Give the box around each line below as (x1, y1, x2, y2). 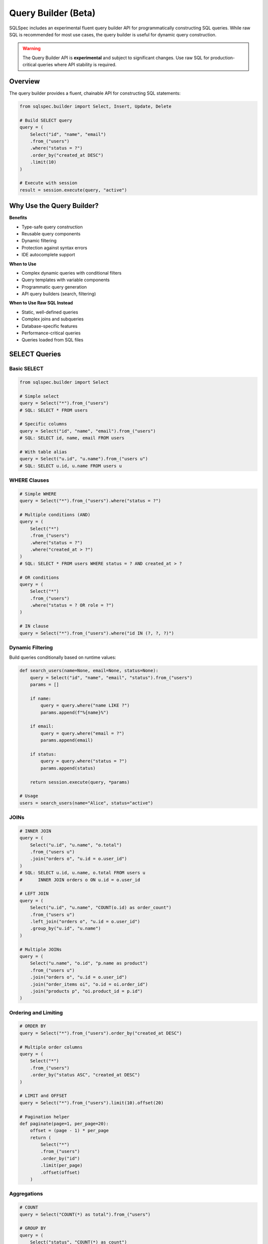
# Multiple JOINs (19, 946, 62, 952)
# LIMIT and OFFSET (19, 1093, 67, 1099)
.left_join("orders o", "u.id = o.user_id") (30, 919, 140, 924)
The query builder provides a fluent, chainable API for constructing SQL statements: (9, 90, 181, 97)
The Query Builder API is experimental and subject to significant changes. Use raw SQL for (22, 55, 209, 61)
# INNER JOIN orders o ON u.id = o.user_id (19, 877, 140, 883)
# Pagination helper (19, 1114, 69, 1120)
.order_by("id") (40, 1155, 80, 1161)
